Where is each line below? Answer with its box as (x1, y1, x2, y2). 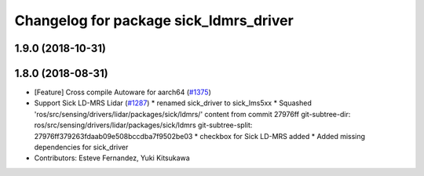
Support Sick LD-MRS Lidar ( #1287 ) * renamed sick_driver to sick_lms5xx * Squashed (34, 98, 312, 108)
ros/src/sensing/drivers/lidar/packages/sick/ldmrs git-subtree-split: (34, 120, 253, 130)
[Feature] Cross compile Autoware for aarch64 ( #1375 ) (34, 87, 211, 97)
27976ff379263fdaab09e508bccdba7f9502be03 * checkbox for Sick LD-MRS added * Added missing (34, 131, 365, 141)
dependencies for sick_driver (34, 142, 129, 152)
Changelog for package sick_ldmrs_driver (14, 12, 294, 29)
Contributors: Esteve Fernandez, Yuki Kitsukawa (34, 153, 190, 163)
